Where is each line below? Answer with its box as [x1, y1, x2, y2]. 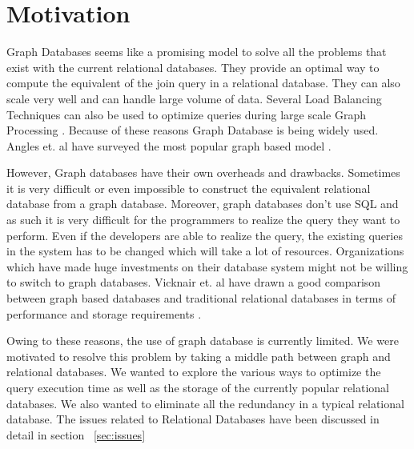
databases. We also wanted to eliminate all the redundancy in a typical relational [6, 395, 404, 411]
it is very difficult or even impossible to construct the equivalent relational [6, 179, 371, 196]
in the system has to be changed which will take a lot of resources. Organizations [6, 243, 404, 259]
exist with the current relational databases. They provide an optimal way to [6, 58, 380, 75]
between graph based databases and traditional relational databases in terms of [6, 290, 396, 307]
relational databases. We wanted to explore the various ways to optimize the [6, 363, 381, 380]
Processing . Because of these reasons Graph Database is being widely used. [6, 122, 379, 138]
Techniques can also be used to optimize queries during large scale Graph [6, 106, 367, 122]
